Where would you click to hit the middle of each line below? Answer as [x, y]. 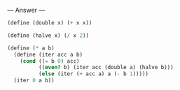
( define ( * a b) [31, 48]
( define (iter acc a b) [48, 54]
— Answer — [26, 10]
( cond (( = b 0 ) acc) [50, 61]
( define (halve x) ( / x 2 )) [48, 35]
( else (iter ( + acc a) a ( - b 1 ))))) [94, 74]
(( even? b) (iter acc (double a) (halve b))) [106, 68]
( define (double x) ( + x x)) [50, 23]
